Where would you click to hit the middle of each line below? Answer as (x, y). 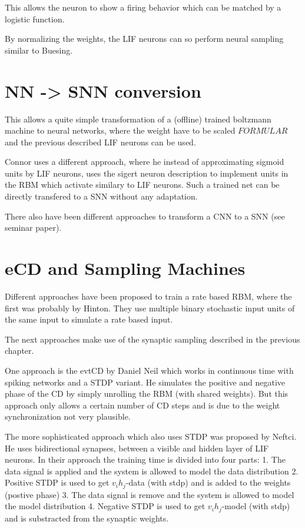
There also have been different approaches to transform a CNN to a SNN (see (145, 216)
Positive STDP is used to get (57, 482)
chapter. (19, 351)
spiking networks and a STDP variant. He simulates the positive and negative (145, 382)
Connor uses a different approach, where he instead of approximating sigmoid (145, 162)
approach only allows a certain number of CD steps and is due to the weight (142, 405)
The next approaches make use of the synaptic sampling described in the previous (152, 339)
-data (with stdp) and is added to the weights (208, 482)
